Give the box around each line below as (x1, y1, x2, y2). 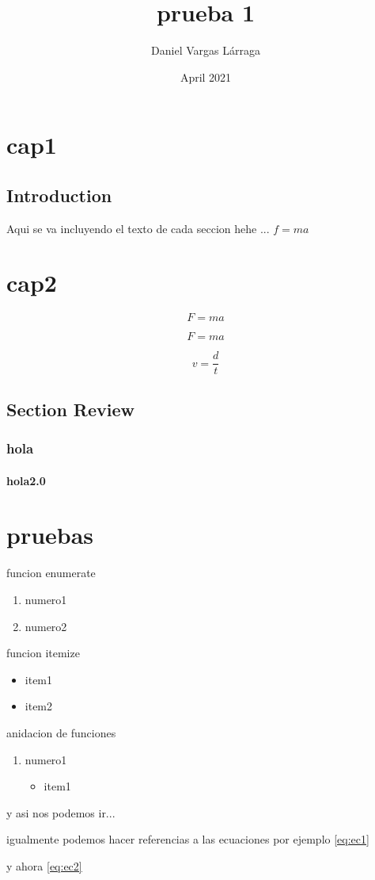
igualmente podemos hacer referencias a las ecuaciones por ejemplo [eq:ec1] (6, 831, 369, 847)
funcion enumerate (6, 564, 96, 581)
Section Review (6, 396, 134, 421)
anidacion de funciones (6, 724, 116, 740)
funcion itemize (6, 645, 80, 661)
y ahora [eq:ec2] (6, 857, 82, 874)
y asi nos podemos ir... (6, 804, 116, 821)
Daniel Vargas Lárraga (151, 42, 260, 59)
